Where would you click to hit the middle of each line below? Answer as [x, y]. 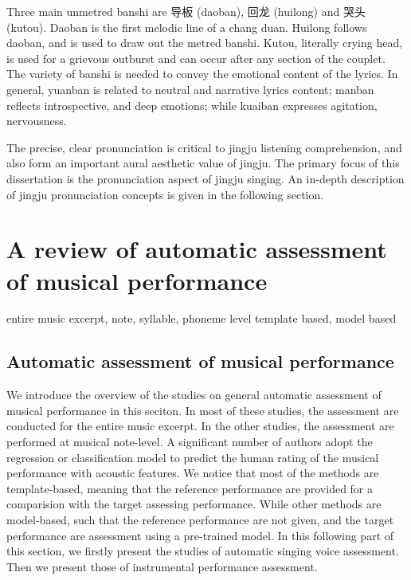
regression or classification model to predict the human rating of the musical [193, 457]
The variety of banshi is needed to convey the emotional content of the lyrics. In [202, 74]
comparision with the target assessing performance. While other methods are [194, 504]
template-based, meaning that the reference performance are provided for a [190, 488]
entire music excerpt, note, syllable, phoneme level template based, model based [202, 318]
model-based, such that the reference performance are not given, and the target [200, 519]
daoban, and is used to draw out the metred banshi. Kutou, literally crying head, [205, 43]
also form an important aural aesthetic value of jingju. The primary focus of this [203, 163]
